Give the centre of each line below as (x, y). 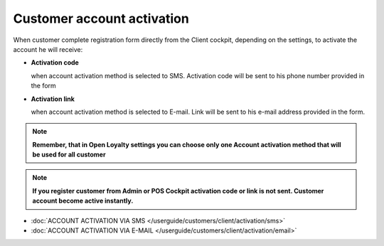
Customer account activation (101, 18)
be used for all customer (69, 155)
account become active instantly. (83, 201)
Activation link (53, 99)
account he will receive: (48, 49)
